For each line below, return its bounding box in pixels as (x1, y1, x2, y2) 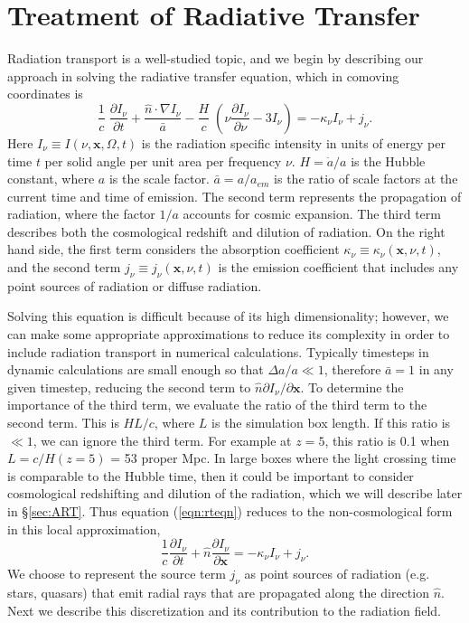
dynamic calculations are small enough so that (7, 360, 264, 379)
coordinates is (7, 84, 83, 103)
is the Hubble (351, 151, 426, 170)
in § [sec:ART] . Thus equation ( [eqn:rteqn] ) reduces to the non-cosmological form (7, 501, 453, 520)
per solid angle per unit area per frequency (44, 151, 282, 170)
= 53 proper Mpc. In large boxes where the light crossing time (110, 448, 456, 467)
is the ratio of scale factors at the (274, 169, 458, 188)
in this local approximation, (7, 519, 161, 538)
